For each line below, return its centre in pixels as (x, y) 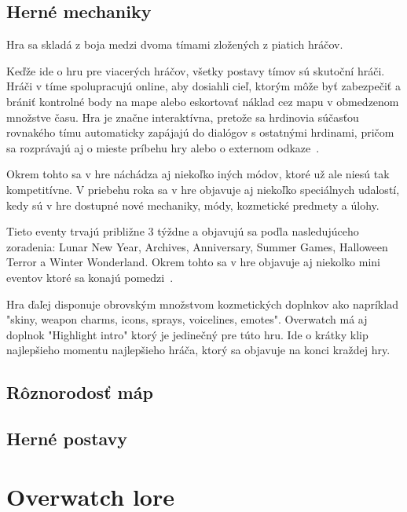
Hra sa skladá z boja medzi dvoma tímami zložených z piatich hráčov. (175, 44)
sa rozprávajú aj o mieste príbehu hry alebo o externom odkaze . (163, 147)
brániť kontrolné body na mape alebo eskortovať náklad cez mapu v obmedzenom (203, 101)
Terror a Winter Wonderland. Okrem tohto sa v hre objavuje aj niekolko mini (194, 262)
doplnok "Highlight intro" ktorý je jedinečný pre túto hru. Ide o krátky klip (187, 334)
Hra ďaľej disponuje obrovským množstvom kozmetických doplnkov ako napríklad (202, 304)
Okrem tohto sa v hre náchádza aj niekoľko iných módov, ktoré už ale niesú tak (198, 174)
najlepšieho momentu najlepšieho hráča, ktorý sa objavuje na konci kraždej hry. (198, 350)
